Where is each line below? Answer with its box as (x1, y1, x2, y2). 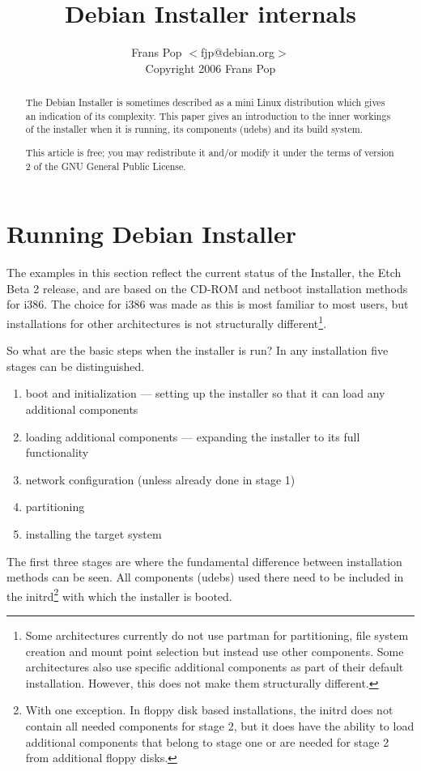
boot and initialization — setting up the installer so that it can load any (25, 385, 385, 402)
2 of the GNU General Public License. (25, 159, 186, 173)
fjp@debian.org (200, 44, 275, 61)
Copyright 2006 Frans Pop (145, 59, 276, 76)
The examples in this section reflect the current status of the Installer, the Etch (6, 264, 402, 281)
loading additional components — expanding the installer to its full (25, 428, 360, 445)
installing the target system (25, 526, 162, 542)
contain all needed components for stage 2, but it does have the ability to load (25, 718, 415, 734)
